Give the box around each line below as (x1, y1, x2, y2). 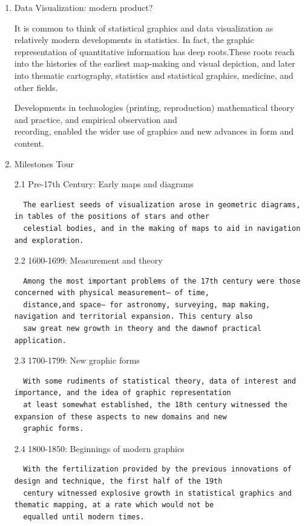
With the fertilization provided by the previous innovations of (23, 465, 292, 474)
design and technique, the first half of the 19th (14, 477, 223, 485)
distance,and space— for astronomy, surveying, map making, (23, 300, 271, 309)
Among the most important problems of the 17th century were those (23, 276, 301, 285)
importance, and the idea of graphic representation (14, 388, 231, 398)
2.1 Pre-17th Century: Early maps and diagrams (14, 178, 194, 190)
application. (14, 336, 67, 345)
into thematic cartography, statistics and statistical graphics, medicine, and (14, 68, 294, 81)
